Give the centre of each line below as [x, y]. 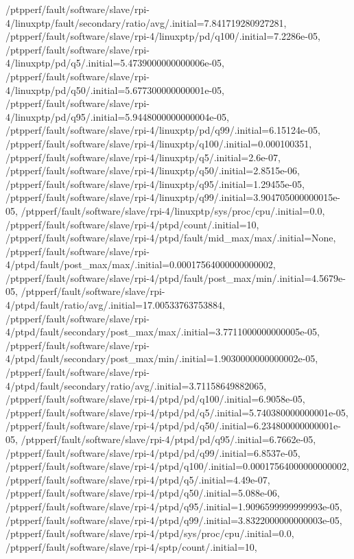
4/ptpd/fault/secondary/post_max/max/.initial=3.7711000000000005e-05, [163, 332]
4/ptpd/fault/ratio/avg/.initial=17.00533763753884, [115, 305]
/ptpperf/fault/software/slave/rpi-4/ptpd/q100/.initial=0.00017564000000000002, [177, 466]
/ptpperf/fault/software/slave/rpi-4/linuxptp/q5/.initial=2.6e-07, [143, 157]
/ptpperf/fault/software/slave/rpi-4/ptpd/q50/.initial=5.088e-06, [143, 493]
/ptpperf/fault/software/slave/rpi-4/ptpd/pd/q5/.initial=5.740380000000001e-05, [177, 412]
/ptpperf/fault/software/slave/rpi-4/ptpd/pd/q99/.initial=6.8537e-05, [153, 452]
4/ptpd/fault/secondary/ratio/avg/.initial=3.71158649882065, [136, 385]
